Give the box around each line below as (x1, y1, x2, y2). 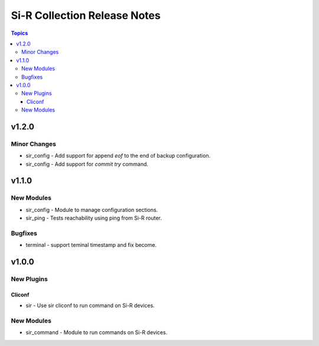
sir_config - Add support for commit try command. (25, 160, 149, 168)
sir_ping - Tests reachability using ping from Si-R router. (25, 214, 162, 221)
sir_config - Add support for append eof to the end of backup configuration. (25, 152, 211, 159)
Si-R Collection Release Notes (11, 9, 161, 22)
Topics (11, 30, 28, 37)
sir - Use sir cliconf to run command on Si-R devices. (25, 302, 155, 309)
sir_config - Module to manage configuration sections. (25, 206, 158, 213)
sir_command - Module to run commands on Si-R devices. (25, 329, 168, 336)
